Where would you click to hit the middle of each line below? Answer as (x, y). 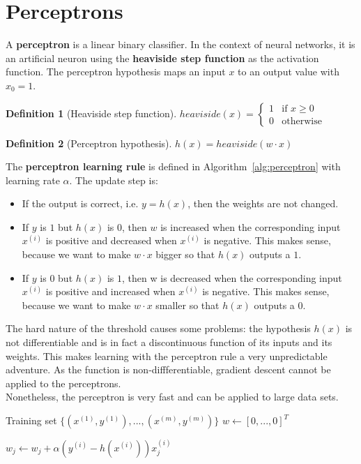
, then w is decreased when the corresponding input (232, 277)
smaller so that (187, 305)
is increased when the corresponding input (251, 226)
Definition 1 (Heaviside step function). (91, 113)
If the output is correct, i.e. (80, 203)
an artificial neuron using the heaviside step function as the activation (162, 58)
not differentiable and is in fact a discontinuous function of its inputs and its (169, 342)
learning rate (33, 180)
